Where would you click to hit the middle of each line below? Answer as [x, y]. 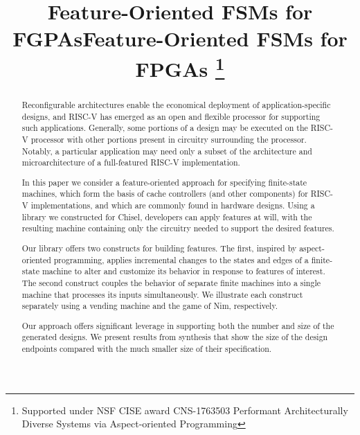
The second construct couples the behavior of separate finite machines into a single [171, 282]
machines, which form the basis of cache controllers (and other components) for [165, 194]
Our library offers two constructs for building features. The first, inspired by [159, 248]
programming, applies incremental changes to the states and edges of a [181, 259]
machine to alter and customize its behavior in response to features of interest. [183, 271]
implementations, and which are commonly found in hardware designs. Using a [173, 205]
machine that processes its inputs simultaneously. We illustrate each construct [162, 294]
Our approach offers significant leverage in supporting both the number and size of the [178, 325]
